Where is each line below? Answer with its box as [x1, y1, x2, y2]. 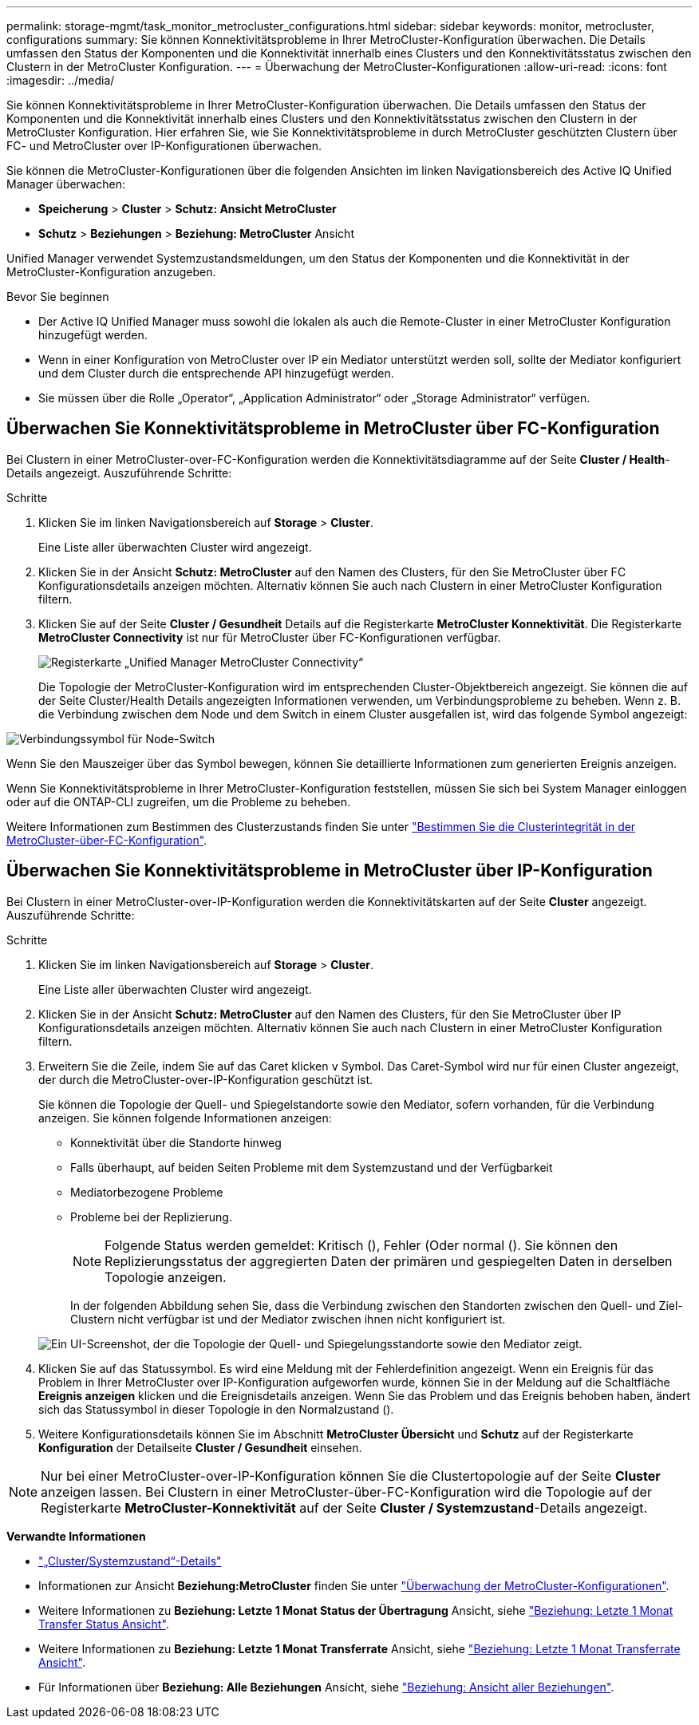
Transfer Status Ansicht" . [38, 1616, 169, 1631]
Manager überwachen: [6, 177, 126, 191]
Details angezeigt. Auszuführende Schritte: [6, 465, 232, 480]
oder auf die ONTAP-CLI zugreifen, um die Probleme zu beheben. [6, 794, 350, 809]
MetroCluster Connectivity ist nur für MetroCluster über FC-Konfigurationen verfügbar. [38, 630, 501, 644]
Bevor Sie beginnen [6, 290, 109, 303]
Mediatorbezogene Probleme [70, 1185, 223, 1199]
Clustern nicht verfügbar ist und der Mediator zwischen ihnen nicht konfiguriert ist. [70, 1312, 506, 1326]
